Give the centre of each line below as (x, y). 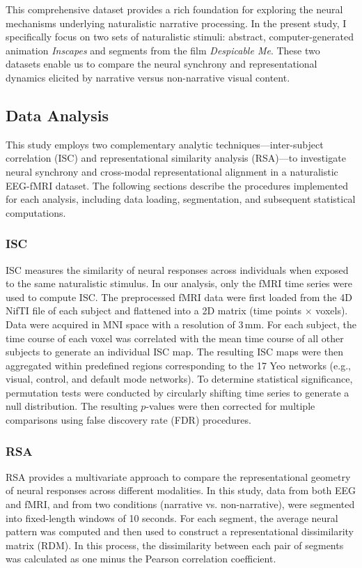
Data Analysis (57, 115)
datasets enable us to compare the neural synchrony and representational (162, 64)
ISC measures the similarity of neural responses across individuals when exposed (177, 269)
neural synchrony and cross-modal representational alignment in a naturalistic (172, 171)
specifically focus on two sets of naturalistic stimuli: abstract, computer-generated (180, 37)
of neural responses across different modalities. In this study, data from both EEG (181, 490)
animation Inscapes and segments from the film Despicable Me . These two (163, 50)
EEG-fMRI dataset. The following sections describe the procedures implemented (177, 185)
